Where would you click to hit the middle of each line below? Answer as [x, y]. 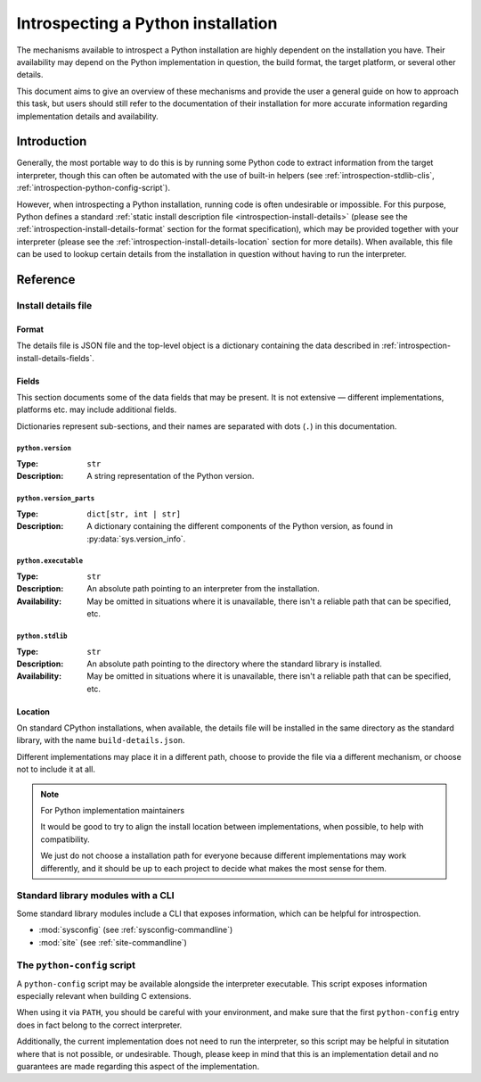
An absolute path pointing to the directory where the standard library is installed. [234, 664]
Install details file [54, 305]
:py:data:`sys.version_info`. [136, 539]
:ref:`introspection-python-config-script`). [94, 188]
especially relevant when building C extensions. [104, 996]
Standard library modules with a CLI [95, 896]
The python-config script [76, 965]
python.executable [50, 561]
